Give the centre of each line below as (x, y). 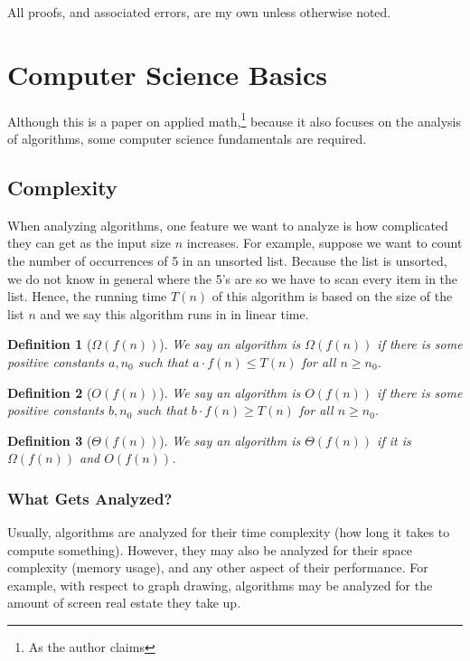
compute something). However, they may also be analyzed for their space (210, 549)
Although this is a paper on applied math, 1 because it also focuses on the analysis (234, 119)
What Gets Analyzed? (90, 498)
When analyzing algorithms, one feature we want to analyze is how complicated (228, 225)
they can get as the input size (89, 243)
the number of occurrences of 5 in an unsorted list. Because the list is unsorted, (227, 260)
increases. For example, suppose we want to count (324, 243)
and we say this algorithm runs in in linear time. (174, 313)
